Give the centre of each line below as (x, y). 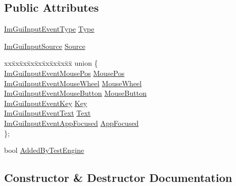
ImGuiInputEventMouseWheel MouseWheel (73, 83)
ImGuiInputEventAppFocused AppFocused (72, 123)
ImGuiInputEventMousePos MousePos (64, 73)
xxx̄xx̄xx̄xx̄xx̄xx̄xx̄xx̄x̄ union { (51, 63)
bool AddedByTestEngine (44, 150)
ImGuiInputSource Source (45, 46)
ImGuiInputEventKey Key (46, 103)
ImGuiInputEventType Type (49, 29)
